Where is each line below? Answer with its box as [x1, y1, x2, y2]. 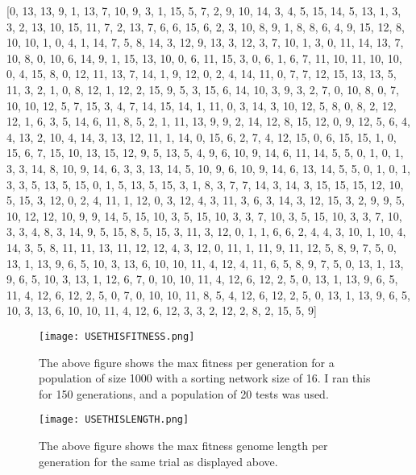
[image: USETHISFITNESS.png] [39, 330, 195, 342]
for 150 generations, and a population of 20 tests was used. [39, 385, 329, 402]
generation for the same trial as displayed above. [39, 452, 278, 469]
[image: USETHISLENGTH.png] [39, 414, 189, 426]
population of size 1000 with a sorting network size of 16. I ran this [39, 370, 371, 386]
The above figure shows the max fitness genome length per [39, 436, 328, 453]
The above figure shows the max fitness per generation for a [39, 353, 335, 370]
